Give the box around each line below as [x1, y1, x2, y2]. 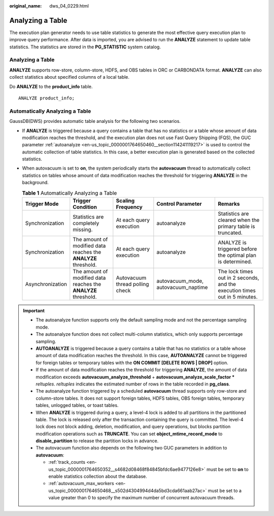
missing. [73, 226, 93, 233]
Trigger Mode [25, 201, 59, 208]
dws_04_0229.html [49, 3, 89, 9]
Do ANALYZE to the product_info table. [9, 83, 93, 89]
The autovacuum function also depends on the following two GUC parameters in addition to [36, 445, 227, 451]
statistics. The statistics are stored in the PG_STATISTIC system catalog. [9, 44, 161, 50]
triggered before [218, 245, 257, 252]
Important [23, 308, 45, 314]
